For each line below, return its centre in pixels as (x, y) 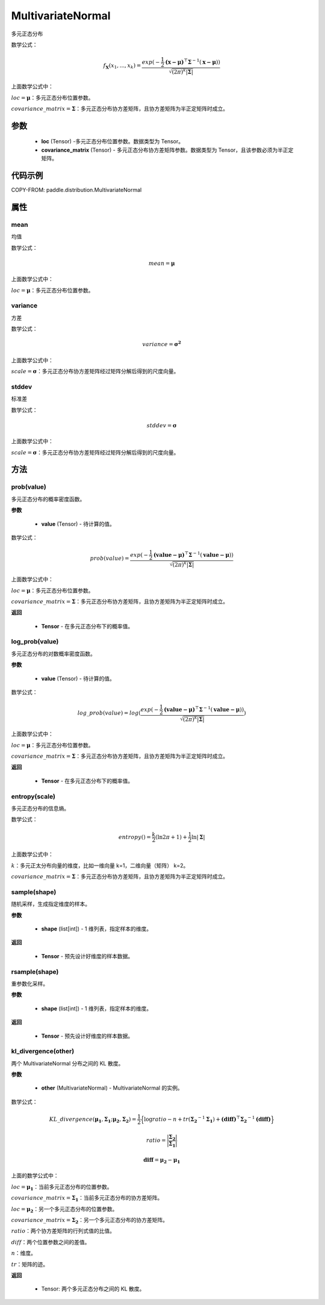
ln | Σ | (198, 837)
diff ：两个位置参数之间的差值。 (51, 1242)
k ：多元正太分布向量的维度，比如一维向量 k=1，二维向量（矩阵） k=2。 (100, 865)
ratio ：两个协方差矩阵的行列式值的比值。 (63, 1231)
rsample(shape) (35, 972)
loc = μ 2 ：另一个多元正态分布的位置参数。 (64, 1210)
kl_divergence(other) (43, 1052)
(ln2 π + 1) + (172, 837)
